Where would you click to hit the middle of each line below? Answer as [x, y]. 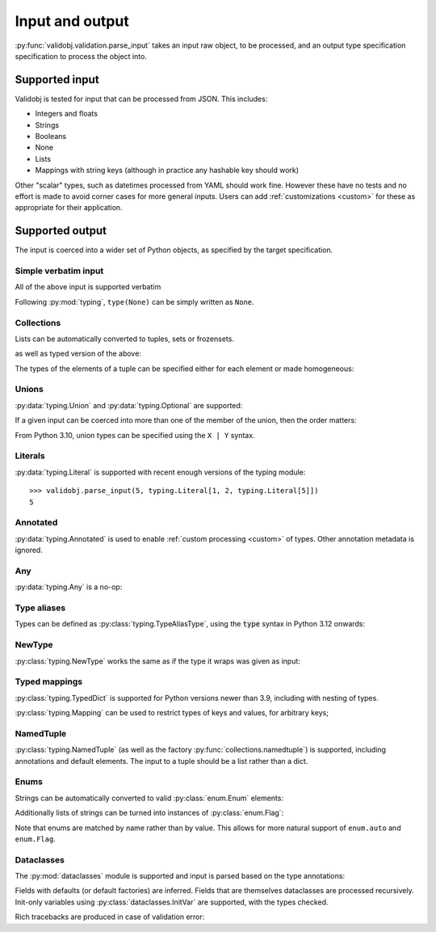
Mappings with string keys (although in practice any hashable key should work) [167, 171]
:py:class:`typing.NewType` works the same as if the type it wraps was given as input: [157, 661]
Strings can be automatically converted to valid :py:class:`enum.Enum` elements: [149, 798]
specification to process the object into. [81, 56]
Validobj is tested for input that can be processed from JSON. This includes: [141, 99]
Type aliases [40, 608]
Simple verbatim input [59, 271]
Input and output [72, 21]
